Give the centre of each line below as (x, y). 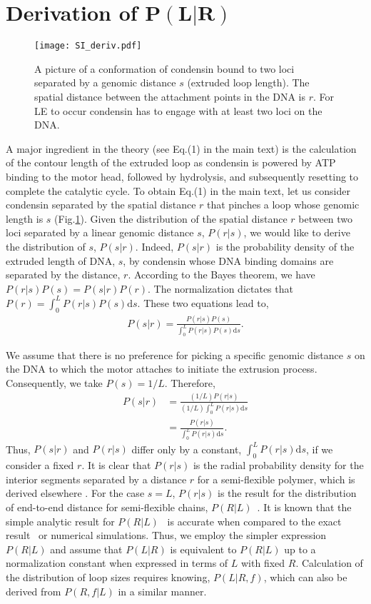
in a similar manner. (162, 591)
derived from (34, 591)
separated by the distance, (63, 275)
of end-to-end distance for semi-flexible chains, (107, 507)
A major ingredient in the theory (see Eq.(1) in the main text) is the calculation (181, 148)
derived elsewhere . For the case (75, 493)
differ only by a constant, (187, 449)
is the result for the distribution (287, 493)
